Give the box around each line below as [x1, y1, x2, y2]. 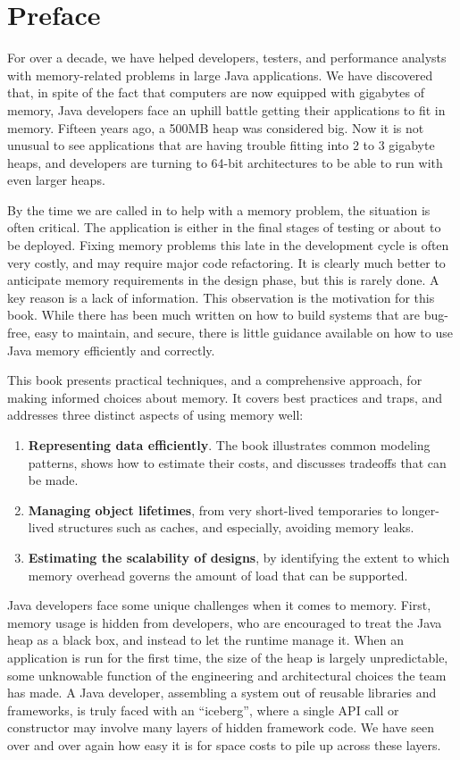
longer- [401, 500, 439, 519]
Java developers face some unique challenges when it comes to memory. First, [7, 596, 431, 614]
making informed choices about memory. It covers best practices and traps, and [7, 388, 443, 406]
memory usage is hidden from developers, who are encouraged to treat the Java [7, 613, 442, 631]
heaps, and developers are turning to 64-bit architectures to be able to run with [7, 153, 443, 171]
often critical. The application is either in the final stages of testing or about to [7, 218, 441, 237]
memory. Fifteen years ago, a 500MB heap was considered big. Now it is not [7, 118, 424, 137]
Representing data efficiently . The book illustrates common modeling [28, 436, 431, 454]
